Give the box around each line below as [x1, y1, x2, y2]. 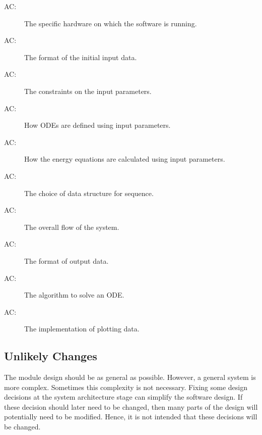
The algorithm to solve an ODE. [24, 289, 124, 300]
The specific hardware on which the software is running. [24, 18, 197, 28]
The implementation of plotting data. [24, 323, 140, 334]
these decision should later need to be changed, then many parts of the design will [4, 401, 258, 412]
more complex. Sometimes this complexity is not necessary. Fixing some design [4, 381, 247, 392]
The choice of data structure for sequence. [24, 187, 154, 198]
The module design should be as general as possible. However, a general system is [4, 372, 256, 382]
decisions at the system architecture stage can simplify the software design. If [4, 392, 243, 402]
